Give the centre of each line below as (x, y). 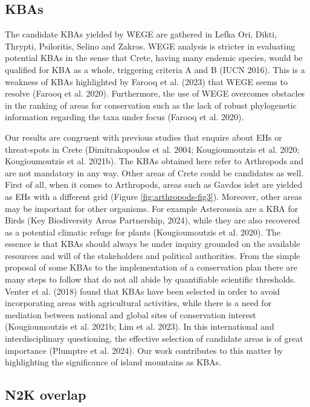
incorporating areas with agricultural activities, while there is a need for (138, 303)
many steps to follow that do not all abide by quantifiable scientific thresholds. (150, 279)
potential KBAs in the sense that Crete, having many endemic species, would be (154, 58)
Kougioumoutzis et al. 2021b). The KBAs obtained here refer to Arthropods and (154, 161)
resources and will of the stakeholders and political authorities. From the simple (153, 255)
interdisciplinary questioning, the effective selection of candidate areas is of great (154, 338)
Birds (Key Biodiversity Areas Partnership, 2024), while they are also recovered (153, 220)
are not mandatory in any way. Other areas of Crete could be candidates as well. (154, 172)
